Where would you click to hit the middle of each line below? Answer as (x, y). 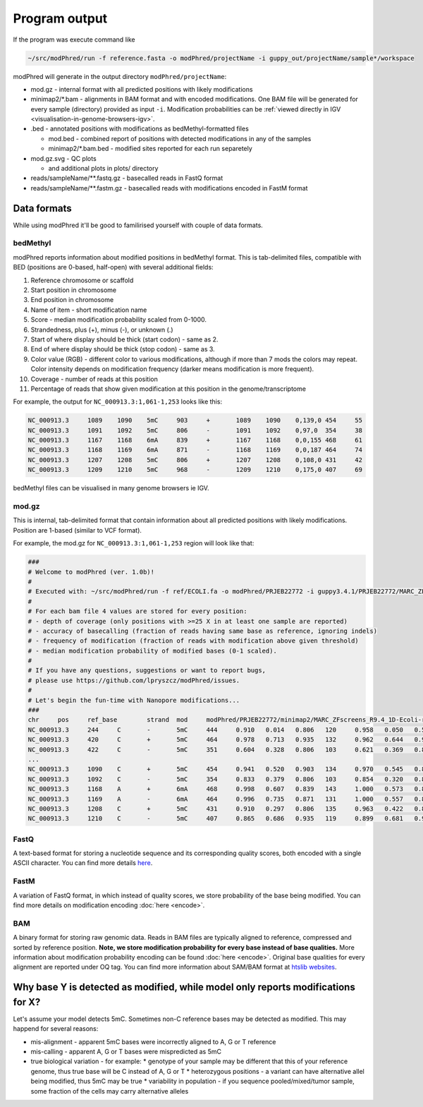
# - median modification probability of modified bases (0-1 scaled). (153, 651)
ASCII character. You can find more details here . (83, 863)
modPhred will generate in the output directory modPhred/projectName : (120, 76)
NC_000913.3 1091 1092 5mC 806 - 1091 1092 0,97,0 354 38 (195, 430)
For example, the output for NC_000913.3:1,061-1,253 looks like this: (117, 401)
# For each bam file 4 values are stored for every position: (137, 611)
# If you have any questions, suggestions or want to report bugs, (147, 671)
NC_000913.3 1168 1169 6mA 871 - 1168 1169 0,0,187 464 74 (195, 450)
